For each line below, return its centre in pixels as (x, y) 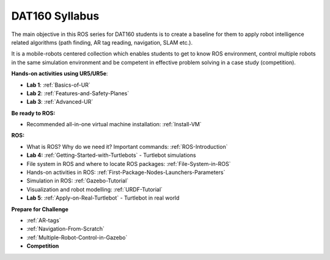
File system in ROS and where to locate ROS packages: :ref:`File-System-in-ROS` (129, 164)
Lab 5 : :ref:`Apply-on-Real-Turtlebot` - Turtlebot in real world (103, 198)
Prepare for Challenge (40, 209)
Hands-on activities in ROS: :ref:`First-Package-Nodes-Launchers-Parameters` (126, 172)
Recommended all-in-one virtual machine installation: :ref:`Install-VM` (114, 125)
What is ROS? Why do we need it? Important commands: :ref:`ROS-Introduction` (127, 146)
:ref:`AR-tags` (44, 220)
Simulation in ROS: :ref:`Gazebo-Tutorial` (78, 181)
